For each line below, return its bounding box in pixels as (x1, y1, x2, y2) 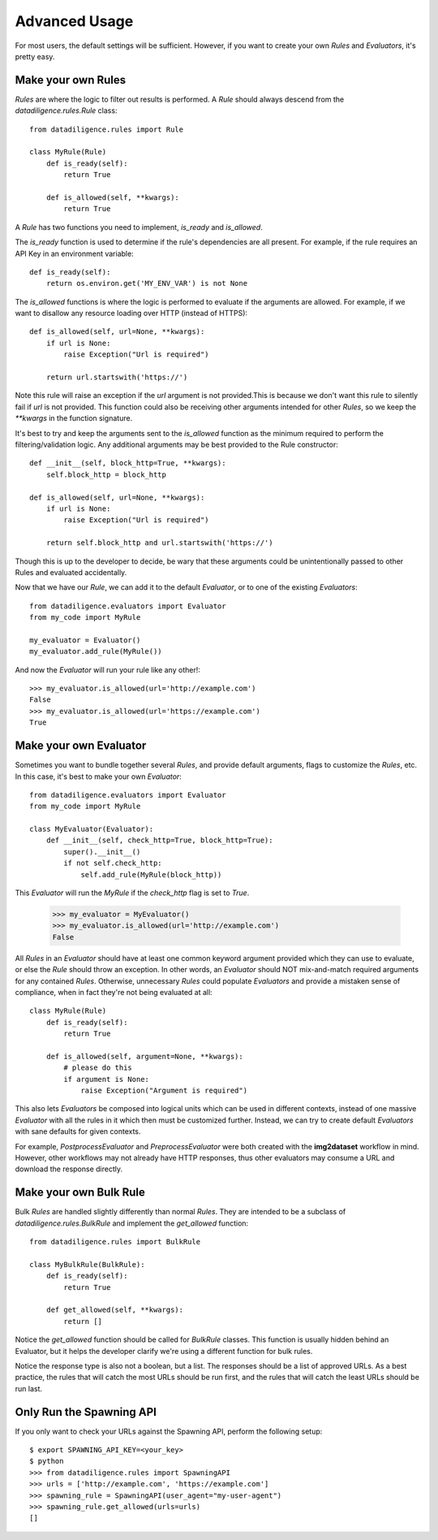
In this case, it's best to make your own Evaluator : (15, 772, 182, 781)
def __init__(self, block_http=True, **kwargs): (29, 459, 226, 468)
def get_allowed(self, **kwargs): (45, 1305, 184, 1315)
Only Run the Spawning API (15, 1405, 157, 1419)
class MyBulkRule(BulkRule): (29, 1260, 145, 1269)
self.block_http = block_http (45, 469, 166, 479)
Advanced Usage (15, 12, 134, 30)
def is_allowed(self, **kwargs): (45, 192, 180, 202)
